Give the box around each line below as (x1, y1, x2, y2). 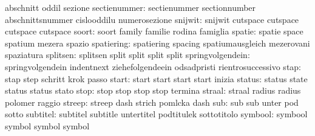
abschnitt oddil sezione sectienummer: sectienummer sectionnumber (5, 1, 256, 13)
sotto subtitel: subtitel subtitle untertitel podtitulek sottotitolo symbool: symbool (5, 108, 308, 120)
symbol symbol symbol (5, 119, 90, 132)
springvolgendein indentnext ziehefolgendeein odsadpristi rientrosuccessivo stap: (5, 60, 302, 73)
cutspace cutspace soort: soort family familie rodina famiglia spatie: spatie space (5, 25, 303, 37)
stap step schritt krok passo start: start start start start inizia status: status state (5, 72, 308, 85)
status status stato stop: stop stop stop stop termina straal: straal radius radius (5, 84, 301, 97)
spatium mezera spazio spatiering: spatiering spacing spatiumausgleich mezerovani (5, 36, 310, 49)
